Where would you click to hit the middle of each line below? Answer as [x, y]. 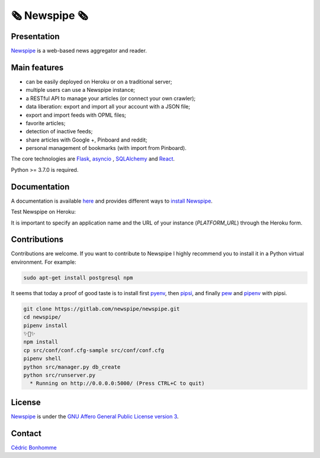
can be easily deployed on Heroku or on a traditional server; [99, 81]
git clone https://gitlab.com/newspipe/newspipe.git [102, 309]
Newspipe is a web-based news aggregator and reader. [79, 51]
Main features [37, 67]
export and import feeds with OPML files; [76, 115]
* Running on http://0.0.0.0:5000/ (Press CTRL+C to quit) [117, 383]
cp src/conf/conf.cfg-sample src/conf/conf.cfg [94, 350]
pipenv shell [42, 359]
